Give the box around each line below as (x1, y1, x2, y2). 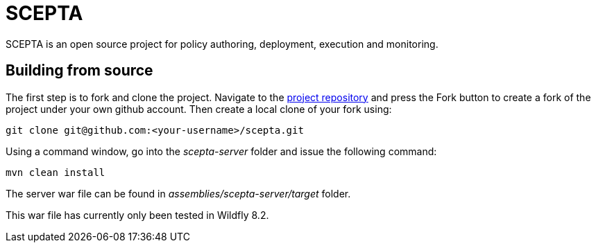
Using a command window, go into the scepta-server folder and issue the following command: (6, 145, 437, 157)
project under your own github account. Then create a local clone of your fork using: (6, 103, 392, 115)
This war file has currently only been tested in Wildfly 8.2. (6, 209, 269, 221)
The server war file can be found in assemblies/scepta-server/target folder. (6, 187, 351, 200)
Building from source (6, 62, 153, 80)
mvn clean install (6, 166, 105, 178)
